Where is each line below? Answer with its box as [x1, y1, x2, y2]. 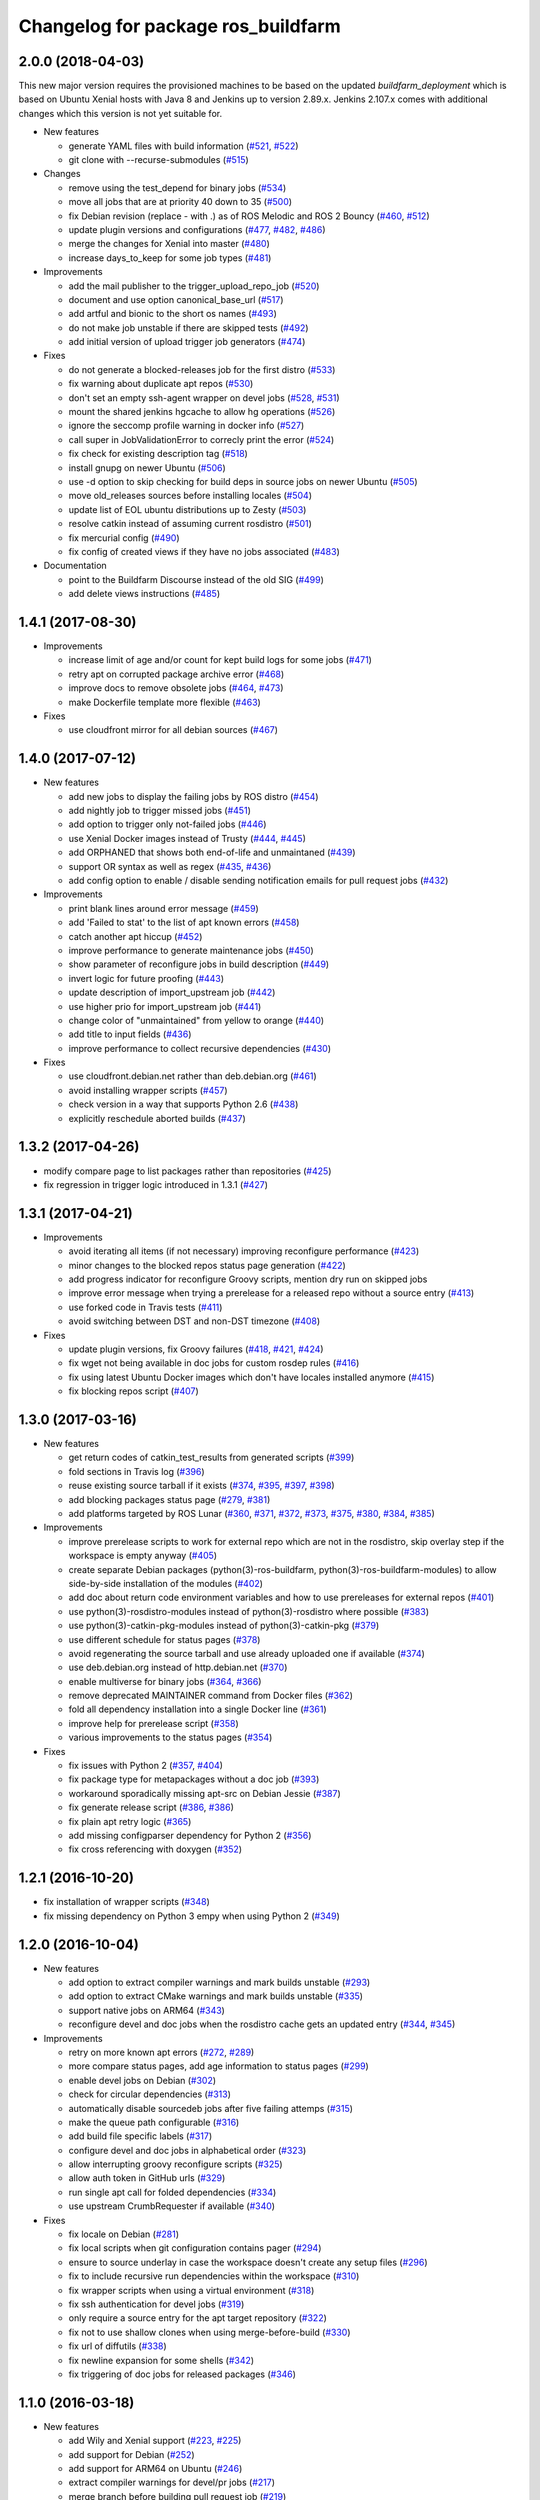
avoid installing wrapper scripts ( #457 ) [68, 1084, 229, 1096]
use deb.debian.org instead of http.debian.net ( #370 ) [68, 1661, 288, 1674]
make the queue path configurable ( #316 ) [68, 2116, 240, 2128]
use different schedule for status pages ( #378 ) [68, 1633, 261, 1645]
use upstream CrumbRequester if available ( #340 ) [68, 2200, 275, 2212]
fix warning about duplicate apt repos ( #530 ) [68, 378, 254, 390]
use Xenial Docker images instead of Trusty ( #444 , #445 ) [68, 832, 307, 844]
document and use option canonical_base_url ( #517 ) [68, 293, 284, 305]
